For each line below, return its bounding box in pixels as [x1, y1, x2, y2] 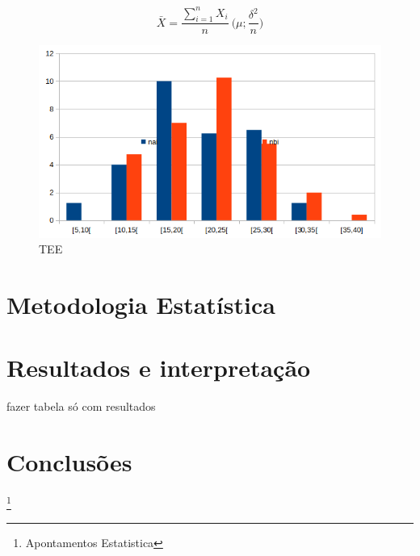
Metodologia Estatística [6, 287, 275, 320]
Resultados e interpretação [6, 351, 311, 384]
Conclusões [6, 445, 132, 479]
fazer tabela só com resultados [6, 398, 156, 415]
